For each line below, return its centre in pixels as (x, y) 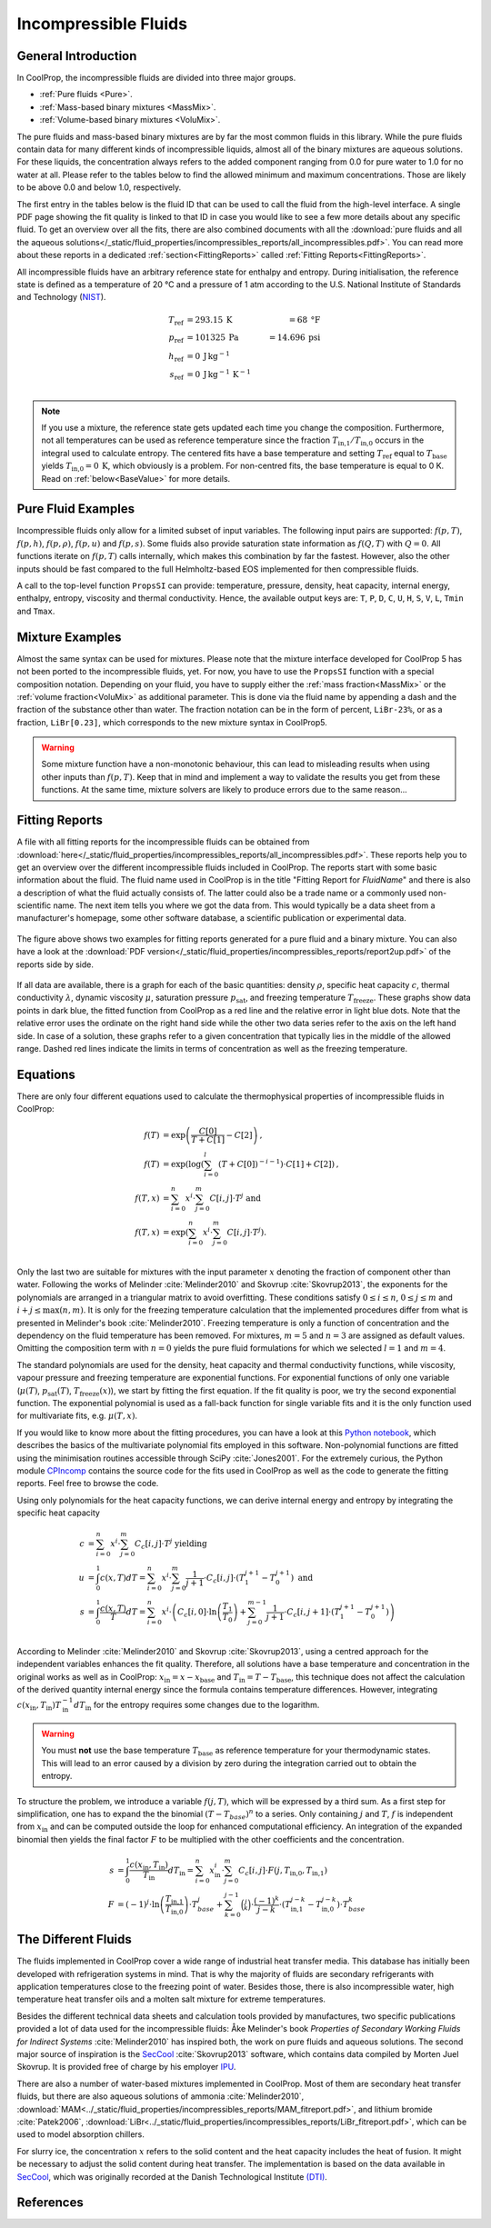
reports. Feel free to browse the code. (88, 1484)
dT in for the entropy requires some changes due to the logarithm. (196, 1706)
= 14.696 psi (295, 338)
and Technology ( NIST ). (61, 297)
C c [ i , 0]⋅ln (197, 1613)
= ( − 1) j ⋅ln (138, 1903)
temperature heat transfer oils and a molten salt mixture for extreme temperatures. (171, 1999)
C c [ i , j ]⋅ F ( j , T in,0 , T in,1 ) (282, 1871)
